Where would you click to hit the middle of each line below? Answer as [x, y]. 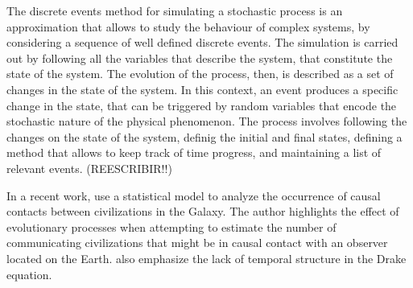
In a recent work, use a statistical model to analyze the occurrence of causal [194, 195]
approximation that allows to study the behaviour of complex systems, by [188, 26]
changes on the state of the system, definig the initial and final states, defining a [204, 136]
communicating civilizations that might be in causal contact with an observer [197, 243]
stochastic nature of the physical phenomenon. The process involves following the [207, 121]
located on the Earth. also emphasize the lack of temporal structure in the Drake [206, 258]
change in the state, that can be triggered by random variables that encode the [202, 105]
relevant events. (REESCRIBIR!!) [89, 168]
